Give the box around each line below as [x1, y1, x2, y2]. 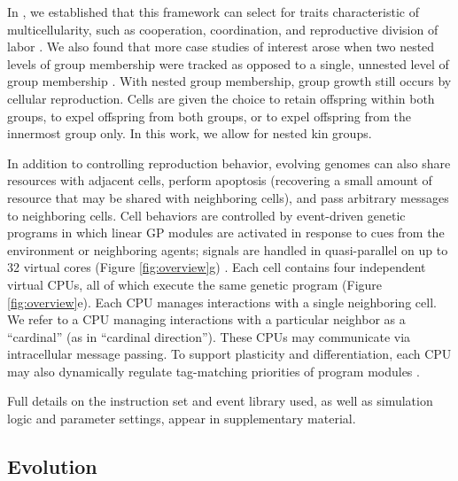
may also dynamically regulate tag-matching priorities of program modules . [7, 361, 420, 380]
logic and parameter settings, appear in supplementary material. [7, 409, 356, 428]
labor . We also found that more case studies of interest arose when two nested [7, 37, 435, 56]
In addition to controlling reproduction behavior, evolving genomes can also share [7, 153, 451, 172]
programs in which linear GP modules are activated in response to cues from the [7, 223, 445, 242]
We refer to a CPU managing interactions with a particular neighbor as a [7, 310, 406, 329]
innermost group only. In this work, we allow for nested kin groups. [7, 124, 372, 143]
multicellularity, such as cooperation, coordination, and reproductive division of [7, 19, 439, 38]
